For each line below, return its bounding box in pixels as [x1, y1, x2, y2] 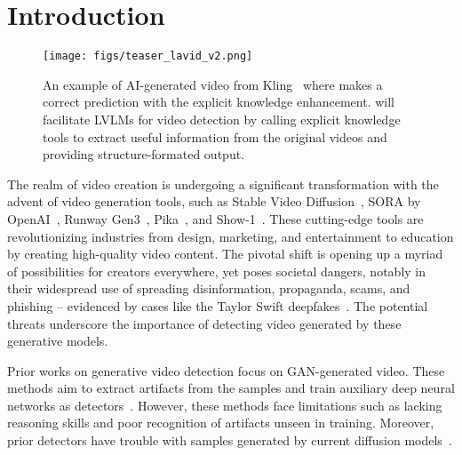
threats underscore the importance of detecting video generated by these [7, 314, 402, 332]
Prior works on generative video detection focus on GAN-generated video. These [7, 361, 445, 379]
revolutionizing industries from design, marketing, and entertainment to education [7, 227, 454, 245]
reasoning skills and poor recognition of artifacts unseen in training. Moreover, [7, 413, 434, 432]
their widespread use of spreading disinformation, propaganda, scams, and [7, 279, 410, 298]
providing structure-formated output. [43, 145, 245, 164]
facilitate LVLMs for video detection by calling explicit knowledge [43, 109, 401, 128]
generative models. [7, 331, 108, 350]
